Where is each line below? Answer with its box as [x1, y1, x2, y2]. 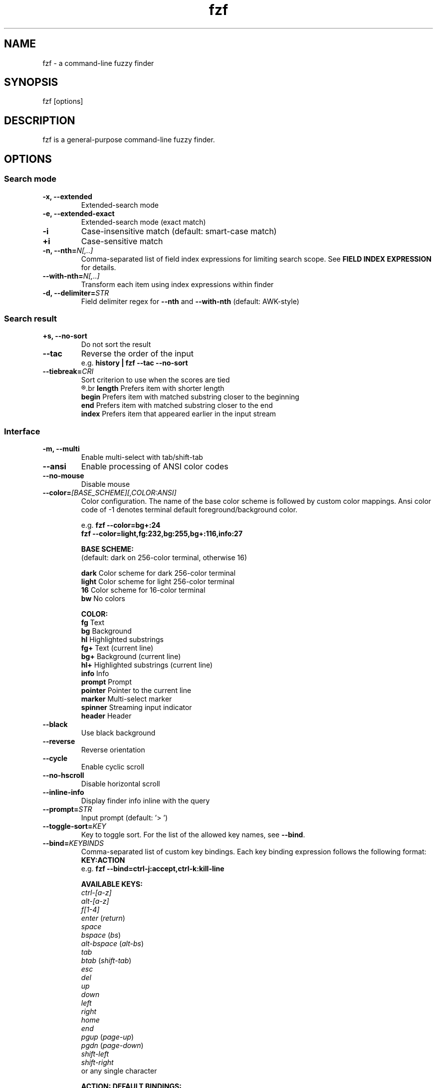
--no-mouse [42, 471, 84, 480]
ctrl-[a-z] [81, 888, 112, 897]
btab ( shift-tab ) [81, 956, 132, 965]
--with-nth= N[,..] [42, 271, 100, 280]
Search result [4, 313, 57, 324]
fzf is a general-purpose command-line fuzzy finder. [42, 135, 215, 144]
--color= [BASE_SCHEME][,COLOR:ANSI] [42, 488, 177, 497]
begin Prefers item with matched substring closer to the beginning [81, 392, 299, 401]
